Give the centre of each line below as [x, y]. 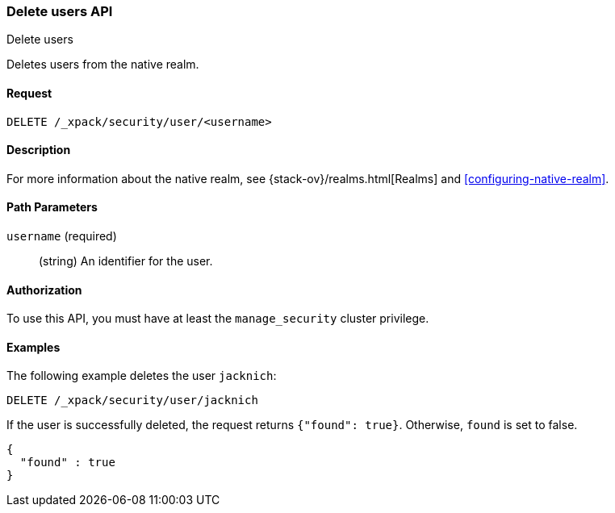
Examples [33, 347]
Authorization [44, 290]
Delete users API [60, 11]
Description [39, 150]
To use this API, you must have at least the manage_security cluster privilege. [218, 319]
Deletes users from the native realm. [103, 65]
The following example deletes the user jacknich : [142, 376]
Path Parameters [52, 207]
